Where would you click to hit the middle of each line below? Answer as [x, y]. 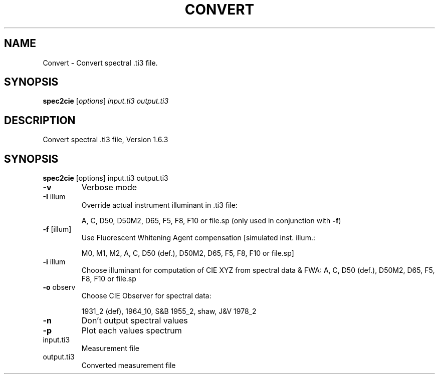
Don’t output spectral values [135, 321]
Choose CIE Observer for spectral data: [146, 296]
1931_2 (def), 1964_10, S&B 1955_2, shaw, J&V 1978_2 [169, 311]
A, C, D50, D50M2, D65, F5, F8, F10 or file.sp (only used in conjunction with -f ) [211, 221]
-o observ [59, 287]
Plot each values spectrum [132, 331]
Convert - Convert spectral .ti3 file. [100, 63]
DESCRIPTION [40, 120]
